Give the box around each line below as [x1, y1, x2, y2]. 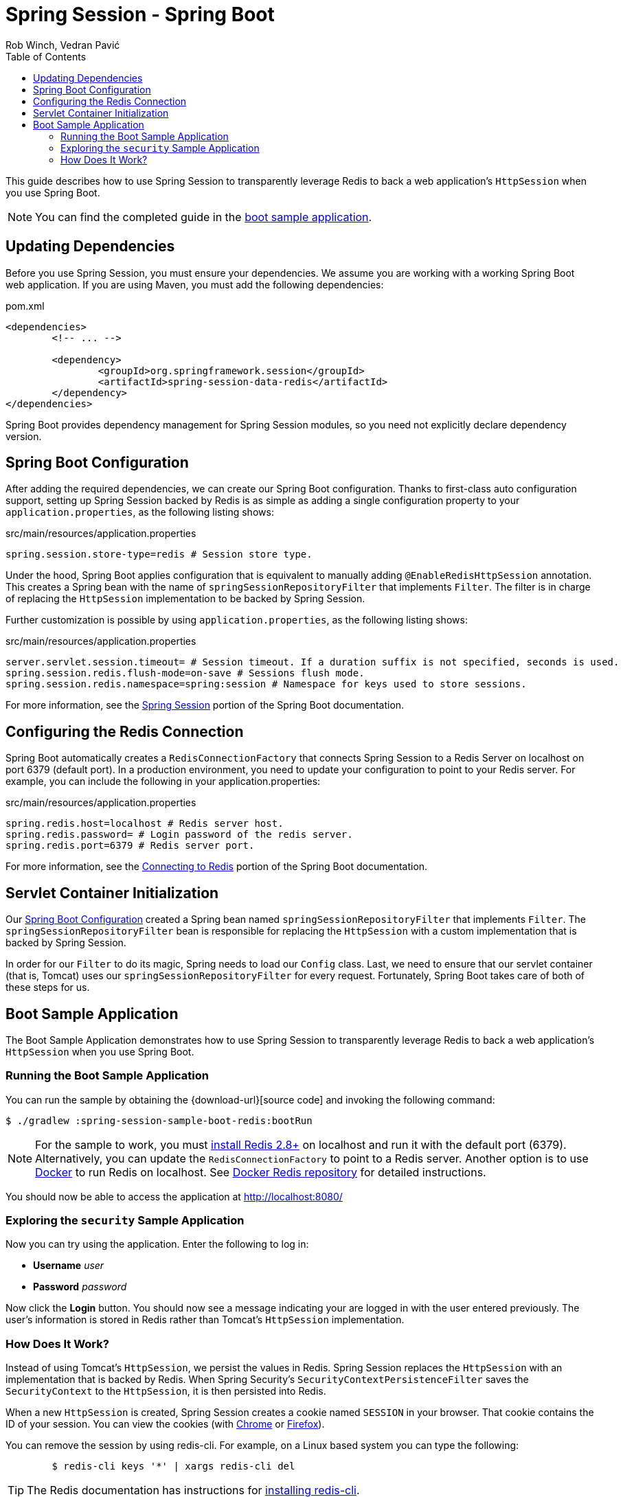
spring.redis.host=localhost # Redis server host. [5, 818, 284, 830]
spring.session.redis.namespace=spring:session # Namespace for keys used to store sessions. [5, 678, 527, 690]
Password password [33, 1281, 127, 1293]
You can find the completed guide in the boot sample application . [35, 209, 372, 224]
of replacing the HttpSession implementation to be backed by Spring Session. [5, 593, 365, 605]
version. [5, 430, 42, 442]
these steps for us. [5, 981, 90, 994]
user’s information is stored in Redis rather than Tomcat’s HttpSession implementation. [5, 1314, 405, 1326]
